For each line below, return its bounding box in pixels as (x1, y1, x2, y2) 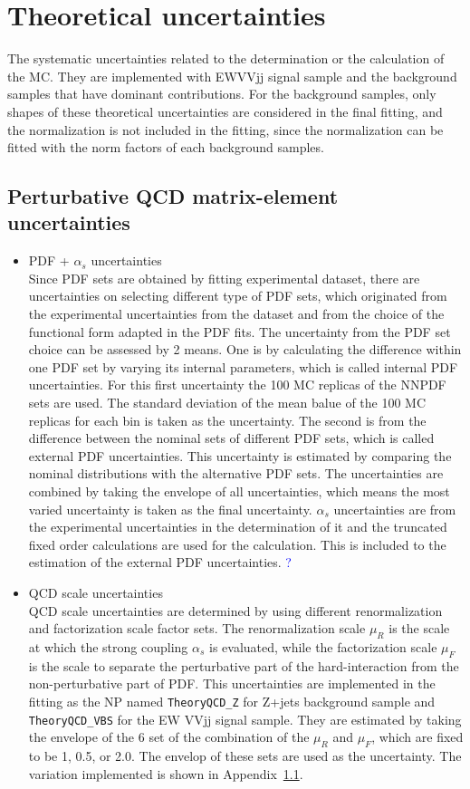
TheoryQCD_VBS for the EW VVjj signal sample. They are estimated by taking (28, 709, 462, 728)
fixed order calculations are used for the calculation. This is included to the (28, 534, 446, 553)
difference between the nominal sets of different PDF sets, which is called (28, 428, 435, 447)
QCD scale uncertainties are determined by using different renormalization (28, 601, 443, 620)
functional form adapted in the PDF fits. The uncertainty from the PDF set (28, 322, 451, 341)
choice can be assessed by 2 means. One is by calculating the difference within (28, 340, 462, 359)
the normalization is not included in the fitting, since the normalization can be (7, 120, 444, 139)
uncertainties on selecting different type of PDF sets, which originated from (28, 286, 447, 305)
